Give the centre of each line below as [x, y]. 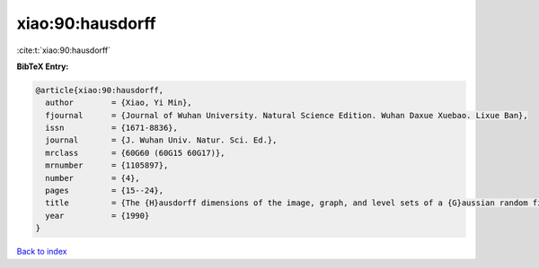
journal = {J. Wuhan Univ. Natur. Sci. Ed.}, [161, 140]
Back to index [42, 252]
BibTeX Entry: [43, 66]
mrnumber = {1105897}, [107, 165]
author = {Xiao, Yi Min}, [119, 103]
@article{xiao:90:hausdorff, [100, 90]
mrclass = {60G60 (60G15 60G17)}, [135, 153]
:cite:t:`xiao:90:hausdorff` [64, 50]
